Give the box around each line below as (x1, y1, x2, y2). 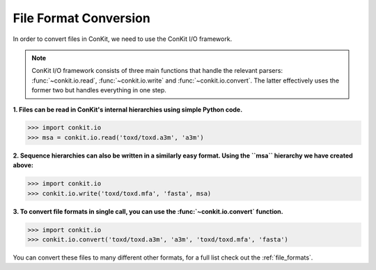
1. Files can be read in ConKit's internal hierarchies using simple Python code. (13, 105, 243, 114)
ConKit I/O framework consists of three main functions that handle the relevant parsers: (31, 67, 283, 75)
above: (13, 161, 34, 169)
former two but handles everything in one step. (31, 86, 167, 94)
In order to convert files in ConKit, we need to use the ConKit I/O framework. (13, 35, 233, 43)
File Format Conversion (13, 10, 151, 26)
